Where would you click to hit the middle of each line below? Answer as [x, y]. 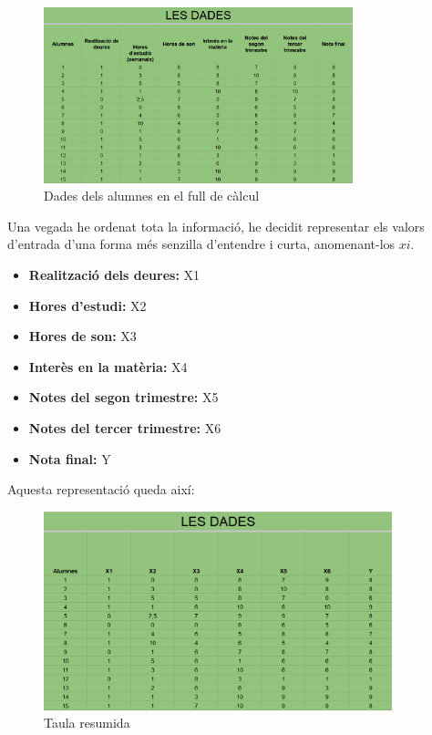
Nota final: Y [70, 458]
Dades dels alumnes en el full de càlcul [152, 196]
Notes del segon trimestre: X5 [123, 397]
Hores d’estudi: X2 [87, 305]
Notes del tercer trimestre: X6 [125, 428]
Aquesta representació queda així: [101, 489]
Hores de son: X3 [82, 336]
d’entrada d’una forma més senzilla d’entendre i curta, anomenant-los [201, 244]
